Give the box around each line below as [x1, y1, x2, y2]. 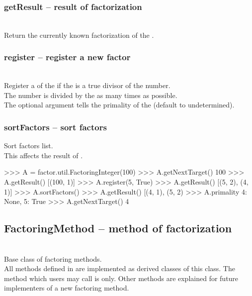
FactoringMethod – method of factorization [4, 220, 232, 236]
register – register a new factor [4, 51, 131, 63]
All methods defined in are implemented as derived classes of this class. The [4, 263, 235, 274]
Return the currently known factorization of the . [4, 29, 154, 40]
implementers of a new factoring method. [4, 283, 129, 293]
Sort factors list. [4, 140, 53, 151]
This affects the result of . [4, 150, 83, 160]
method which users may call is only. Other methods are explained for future [4, 273, 239, 283]
